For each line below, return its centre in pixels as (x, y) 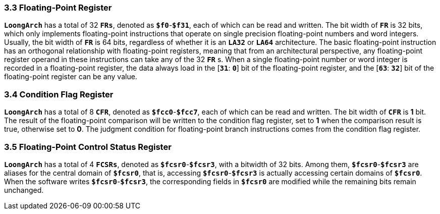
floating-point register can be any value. (71, 77)
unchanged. (24, 190)
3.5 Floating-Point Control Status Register (88, 147)
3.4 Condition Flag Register (59, 94)
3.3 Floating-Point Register (58, 8)
